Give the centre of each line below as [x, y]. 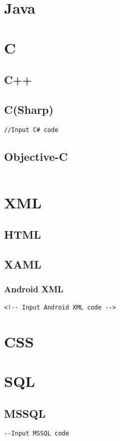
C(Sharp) [29, 109]
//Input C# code [31, 130]
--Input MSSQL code [37, 434]
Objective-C [36, 156]
